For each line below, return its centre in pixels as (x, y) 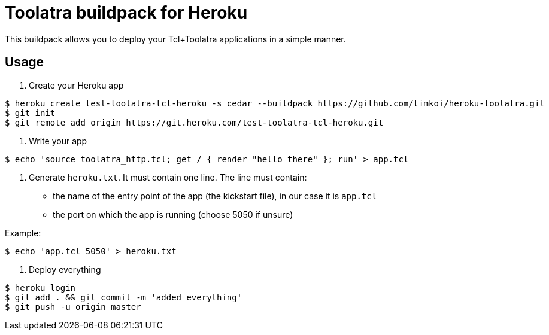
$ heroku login (40, 287)
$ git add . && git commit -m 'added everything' (124, 297)
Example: (23, 233)
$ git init (30, 113)
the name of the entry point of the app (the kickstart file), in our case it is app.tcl (215, 196)
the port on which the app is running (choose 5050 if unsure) (173, 214)
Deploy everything (65, 269)
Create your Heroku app (76, 85)
